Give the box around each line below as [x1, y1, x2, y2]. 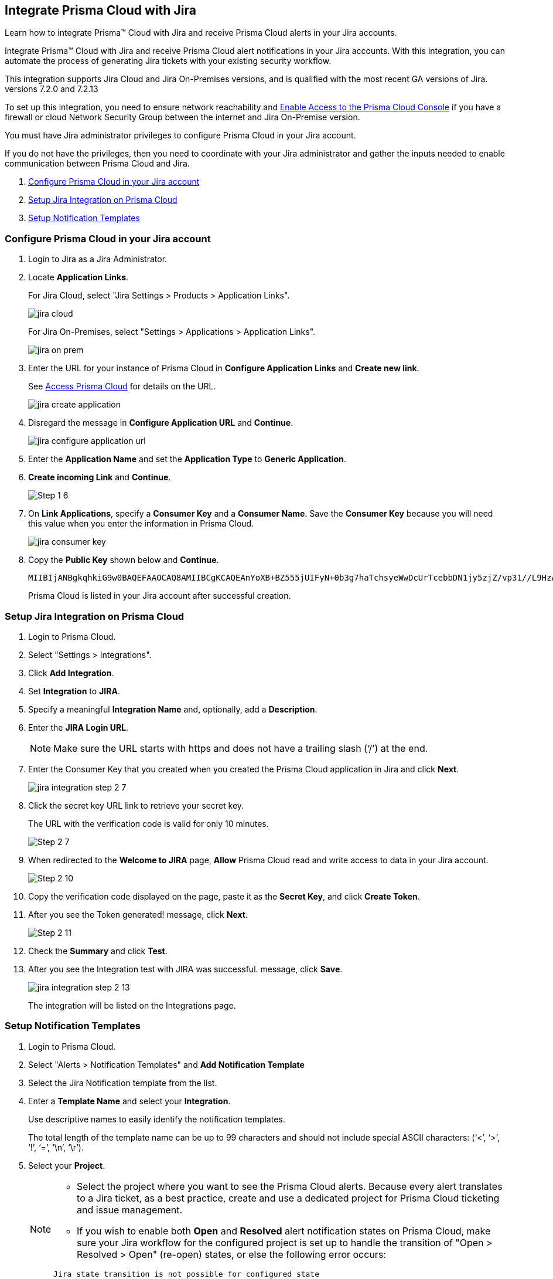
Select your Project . [28, 1160, 105, 1171]
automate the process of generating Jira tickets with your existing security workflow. [5, 56, 332, 66]
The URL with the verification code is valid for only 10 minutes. [28, 818, 269, 829]
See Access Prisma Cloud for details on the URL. [28, 381, 216, 392]
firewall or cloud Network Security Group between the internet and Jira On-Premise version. [5, 112, 360, 123]
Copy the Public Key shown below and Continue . [28, 555, 219, 565]
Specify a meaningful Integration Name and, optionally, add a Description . [28, 704, 318, 714]
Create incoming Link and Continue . [28, 472, 171, 483]
